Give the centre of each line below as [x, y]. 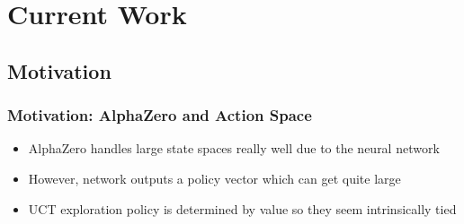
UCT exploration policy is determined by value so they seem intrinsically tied [242, 208]
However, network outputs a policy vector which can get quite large [214, 178]
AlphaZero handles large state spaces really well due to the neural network [234, 148]
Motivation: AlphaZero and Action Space [160, 115]
